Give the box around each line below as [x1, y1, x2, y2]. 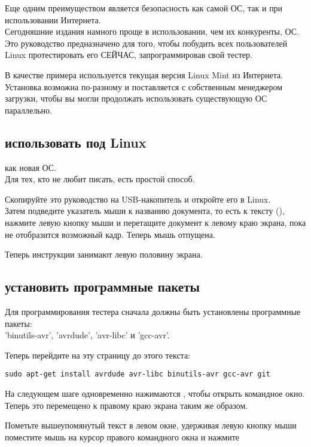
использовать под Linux [5, 133, 147, 151]
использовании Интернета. [5, 13, 101, 26]
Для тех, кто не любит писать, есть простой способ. [5, 173, 195, 185]
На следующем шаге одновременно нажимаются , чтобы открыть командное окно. [5, 387, 305, 399]
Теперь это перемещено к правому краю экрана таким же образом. [5, 399, 248, 411]
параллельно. [5, 103, 52, 116]
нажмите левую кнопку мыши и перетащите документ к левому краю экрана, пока [5, 216, 306, 228]
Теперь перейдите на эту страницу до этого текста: [5, 348, 191, 361]
